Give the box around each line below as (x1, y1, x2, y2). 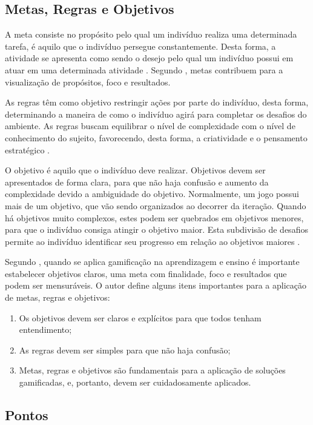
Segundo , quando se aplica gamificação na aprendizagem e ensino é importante (5, 255, 300, 268)
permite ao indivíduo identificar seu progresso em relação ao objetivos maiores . (5, 235, 300, 247)
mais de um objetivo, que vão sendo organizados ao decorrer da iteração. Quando (5, 199, 306, 212)
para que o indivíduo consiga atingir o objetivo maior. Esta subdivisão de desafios (5, 223, 308, 236)
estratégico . (5, 143, 50, 156)
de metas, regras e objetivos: (5, 291, 110, 304)
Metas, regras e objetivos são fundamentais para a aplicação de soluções (19, 364, 286, 376)
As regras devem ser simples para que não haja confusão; (19, 343, 231, 356)
